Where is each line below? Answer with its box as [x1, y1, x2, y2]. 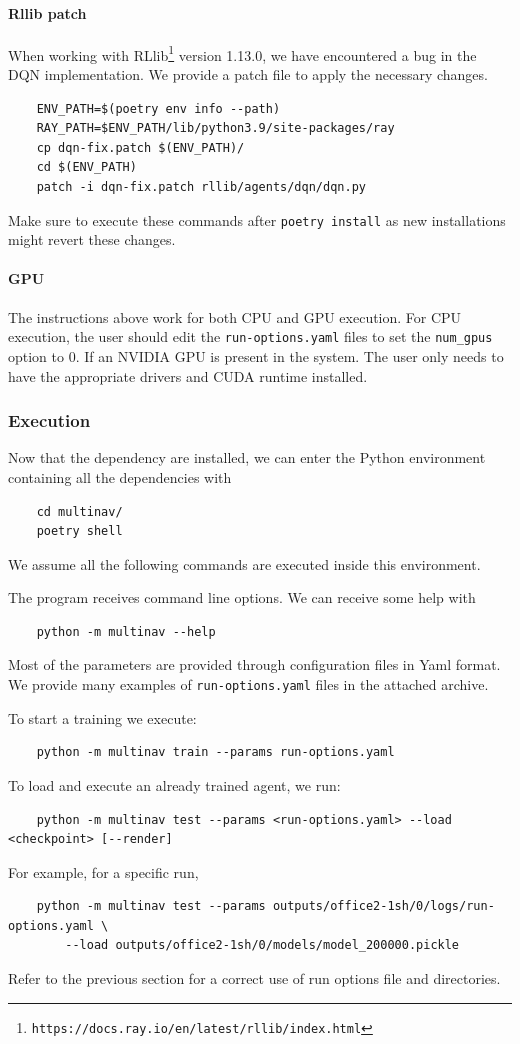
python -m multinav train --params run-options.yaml [36, 745, 395, 760]
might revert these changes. [8, 229, 176, 250]
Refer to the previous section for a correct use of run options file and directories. [8, 968, 501, 989]
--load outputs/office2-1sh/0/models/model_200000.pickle [65, 938, 460, 953]
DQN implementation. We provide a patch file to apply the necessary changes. [8, 64, 488, 85]
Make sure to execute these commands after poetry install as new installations [8, 209, 506, 230]
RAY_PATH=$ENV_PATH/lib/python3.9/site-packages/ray [36, 121, 395, 136]
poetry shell [36, 524, 123, 539]
